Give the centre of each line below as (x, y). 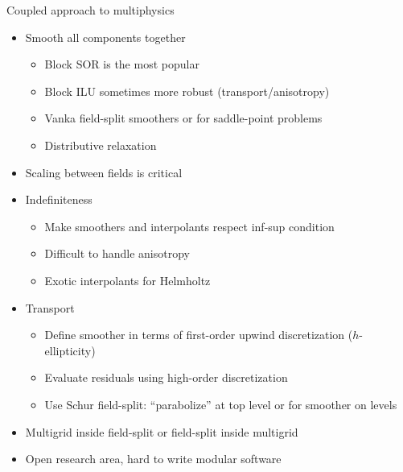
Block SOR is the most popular (122, 64)
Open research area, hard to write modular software (153, 459)
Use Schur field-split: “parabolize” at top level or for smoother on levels (221, 404)
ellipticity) (70, 350)
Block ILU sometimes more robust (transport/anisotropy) (187, 91)
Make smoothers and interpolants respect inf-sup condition (189, 226)
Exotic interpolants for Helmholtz (127, 280)
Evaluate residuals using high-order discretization (166, 377)
